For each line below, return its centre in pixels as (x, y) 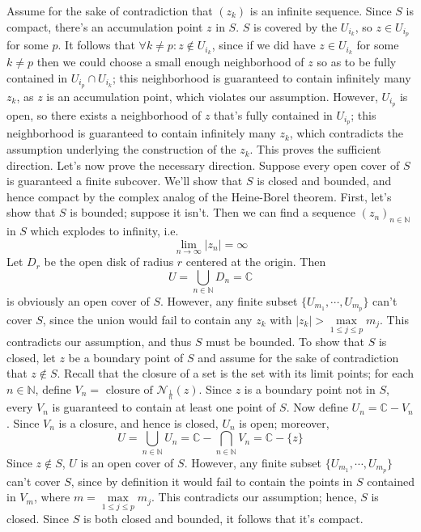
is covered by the (295, 26)
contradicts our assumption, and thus (99, 342)
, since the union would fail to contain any (147, 319)
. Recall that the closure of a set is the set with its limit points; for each (236, 373)
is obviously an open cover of (78, 300)
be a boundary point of (126, 357)
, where (52, 497)
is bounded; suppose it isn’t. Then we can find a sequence (213, 212)
